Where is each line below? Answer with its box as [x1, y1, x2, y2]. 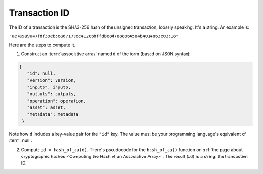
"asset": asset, [27, 105, 66, 110]
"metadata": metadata [27, 112, 79, 117]
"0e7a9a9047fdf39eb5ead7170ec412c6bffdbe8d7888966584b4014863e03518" [9, 33, 179, 39]
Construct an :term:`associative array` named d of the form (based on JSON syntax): [21, 51, 191, 57]
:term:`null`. [9, 138, 32, 143]
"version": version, [27, 78, 76, 83]
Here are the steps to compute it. [9, 42, 75, 48]
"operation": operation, [27, 98, 86, 104]
